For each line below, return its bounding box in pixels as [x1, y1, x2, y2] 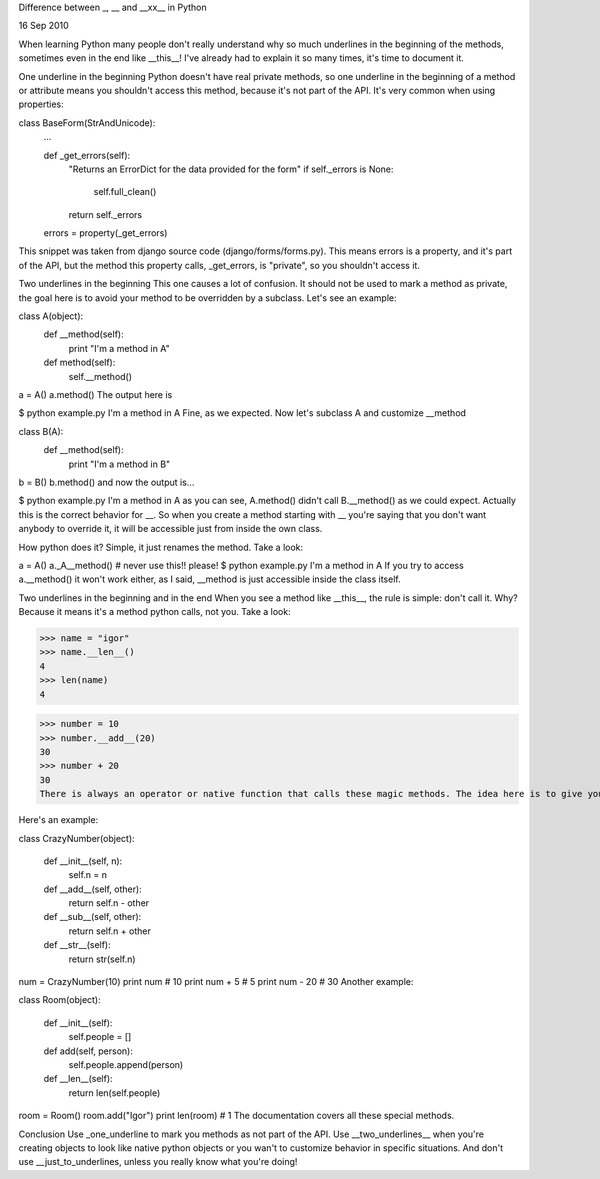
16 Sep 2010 [18, 20, 69, 32]
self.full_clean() [93, 186, 157, 198]
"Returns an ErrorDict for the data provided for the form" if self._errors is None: [68, 163, 394, 175]
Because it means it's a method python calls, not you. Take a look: [18, 606, 291, 618]
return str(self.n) [68, 953, 136, 965]
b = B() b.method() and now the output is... [18, 476, 195, 488]
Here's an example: [18, 814, 99, 826]
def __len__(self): [43, 1073, 114, 1085]
